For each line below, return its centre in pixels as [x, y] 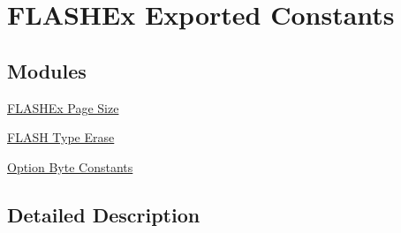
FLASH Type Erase [61, 137]
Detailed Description [104, 214]
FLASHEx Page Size [63, 107]
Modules [47, 70]
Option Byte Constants [70, 166]
